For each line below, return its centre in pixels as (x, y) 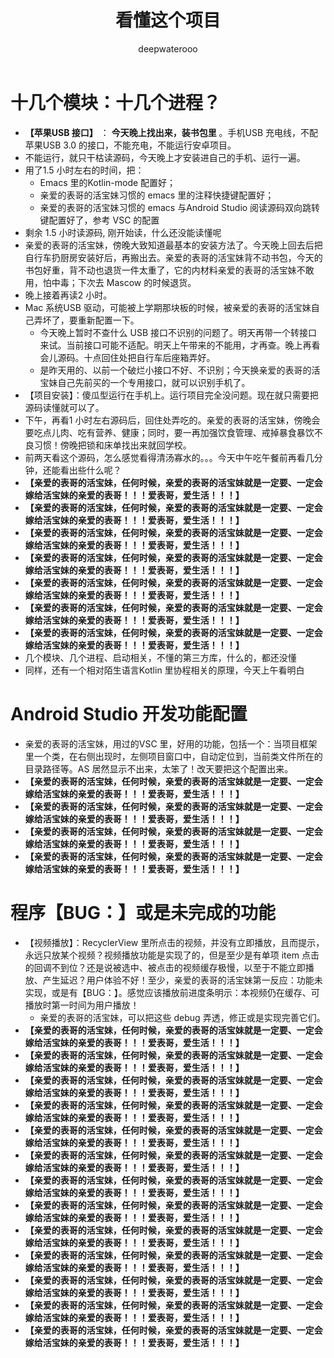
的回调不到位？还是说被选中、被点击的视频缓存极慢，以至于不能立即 (165, 967)
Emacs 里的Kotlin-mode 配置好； (108, 182)
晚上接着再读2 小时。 (68, 295)
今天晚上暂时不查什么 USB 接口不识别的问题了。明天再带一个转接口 (178, 332)
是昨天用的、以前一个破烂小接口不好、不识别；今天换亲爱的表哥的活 (180, 370)
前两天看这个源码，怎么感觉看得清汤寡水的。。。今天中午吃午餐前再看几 (169, 457)
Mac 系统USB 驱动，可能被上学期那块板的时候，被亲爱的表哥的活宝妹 (168, 307)
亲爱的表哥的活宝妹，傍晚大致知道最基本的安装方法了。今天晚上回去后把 (173, 245)
